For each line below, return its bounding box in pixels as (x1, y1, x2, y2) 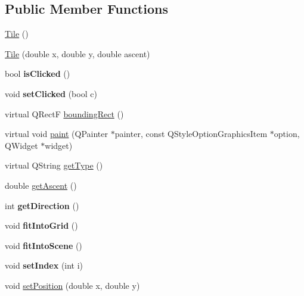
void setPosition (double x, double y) (5, 279, 140, 291)
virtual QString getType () (5, 159, 103, 172)
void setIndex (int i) (5, 259, 83, 272)
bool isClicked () (5, 67, 70, 80)
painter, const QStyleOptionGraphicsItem (114, 127, 268, 140)
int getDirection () (5, 199, 79, 211)
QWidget (5, 139, 38, 151)
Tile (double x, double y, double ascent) (5, 47, 150, 60)
